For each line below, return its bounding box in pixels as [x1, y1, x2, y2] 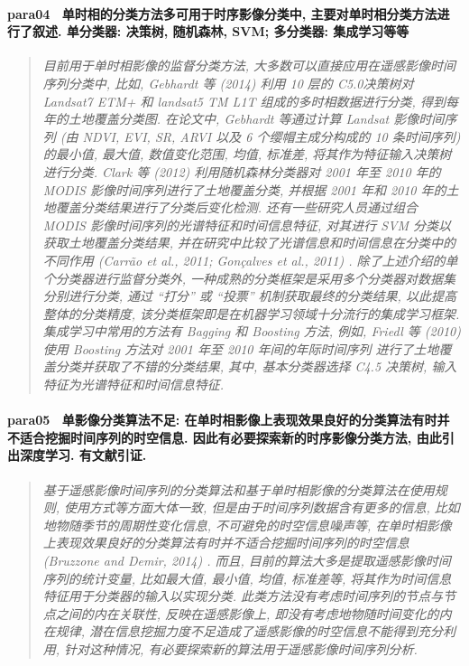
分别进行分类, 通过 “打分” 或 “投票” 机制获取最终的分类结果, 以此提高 [42, 286, 456, 305]
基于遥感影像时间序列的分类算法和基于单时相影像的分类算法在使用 [42, 480, 435, 499]
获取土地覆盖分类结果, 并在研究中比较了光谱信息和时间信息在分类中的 [42, 233, 456, 252]
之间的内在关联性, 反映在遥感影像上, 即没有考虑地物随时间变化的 [55, 604, 439, 623]
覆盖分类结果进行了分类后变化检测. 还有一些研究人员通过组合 [55, 198, 418, 217]
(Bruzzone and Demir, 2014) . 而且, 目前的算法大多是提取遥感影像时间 [42, 551, 451, 570]
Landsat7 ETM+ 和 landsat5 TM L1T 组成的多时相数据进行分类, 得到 [42, 91, 446, 110]
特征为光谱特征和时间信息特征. [42, 375, 225, 394]
